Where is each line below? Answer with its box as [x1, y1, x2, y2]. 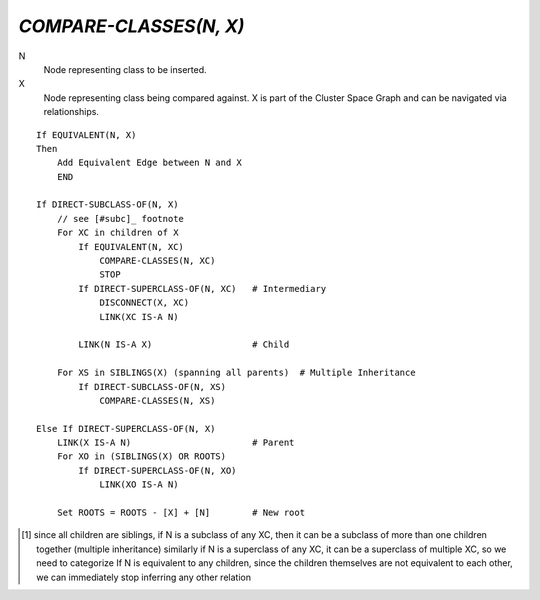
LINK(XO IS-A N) [99, 479, 179, 490]
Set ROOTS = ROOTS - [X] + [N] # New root [56, 507, 305, 519]
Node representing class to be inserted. [43, 63, 207, 75]
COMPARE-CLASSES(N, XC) [99, 255, 216, 267]
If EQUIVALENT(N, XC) [78, 241, 185, 252]
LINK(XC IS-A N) [99, 311, 179, 322]
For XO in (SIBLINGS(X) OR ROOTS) [56, 451, 227, 462]
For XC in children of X [56, 227, 179, 239]
